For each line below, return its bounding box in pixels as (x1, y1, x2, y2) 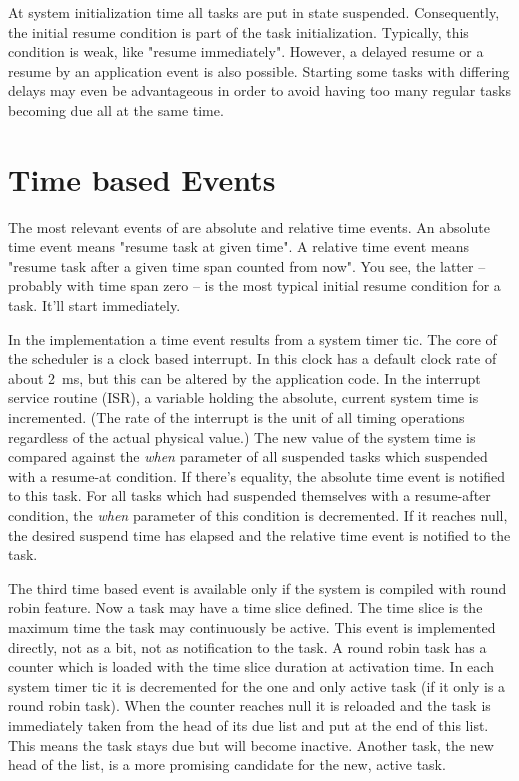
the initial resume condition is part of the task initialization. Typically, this (8, 21, 469, 42)
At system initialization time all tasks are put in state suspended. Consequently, (8, 2, 500, 22)
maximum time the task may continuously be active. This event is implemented (8, 616, 496, 637)
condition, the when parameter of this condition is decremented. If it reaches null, (8, 505, 508, 525)
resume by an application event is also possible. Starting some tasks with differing (8, 60, 510, 81)
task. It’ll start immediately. (8, 295, 181, 316)
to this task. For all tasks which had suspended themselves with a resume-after (8, 485, 491, 506)
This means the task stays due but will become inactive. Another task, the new (8, 734, 494, 755)
